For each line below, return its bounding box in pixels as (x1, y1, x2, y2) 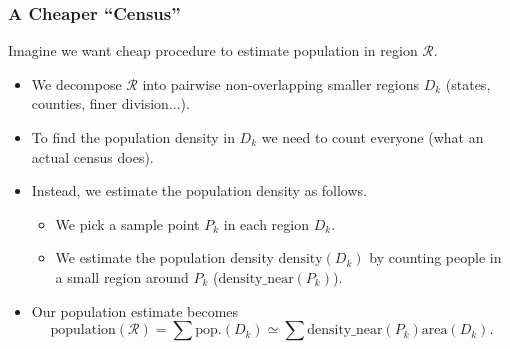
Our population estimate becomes (31, 300, 239, 321)
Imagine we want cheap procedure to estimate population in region (8, 40, 418, 61)
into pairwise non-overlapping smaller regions (142, 73, 419, 94)
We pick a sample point (55, 213, 200, 234)
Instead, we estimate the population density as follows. (31, 180, 367, 201)
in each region (223, 213, 309, 234)
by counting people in (369, 247, 502, 268)
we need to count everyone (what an (261, 127, 484, 147)
